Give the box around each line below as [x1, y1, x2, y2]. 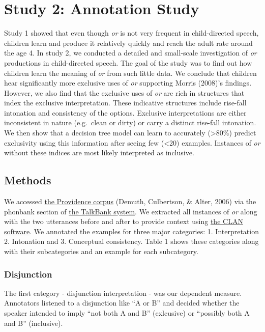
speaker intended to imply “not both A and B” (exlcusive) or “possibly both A [4, 308, 250, 318]
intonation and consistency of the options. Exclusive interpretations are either [4, 107, 247, 118]
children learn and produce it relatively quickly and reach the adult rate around [4, 37, 253, 48]
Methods [4, 172, 51, 188]
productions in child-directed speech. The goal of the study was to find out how [4, 57, 252, 68]
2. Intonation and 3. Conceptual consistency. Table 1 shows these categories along [4, 236, 259, 246]
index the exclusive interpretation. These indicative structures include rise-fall [4, 97, 247, 108]
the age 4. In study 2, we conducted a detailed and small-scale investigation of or [4, 47, 257, 58]
